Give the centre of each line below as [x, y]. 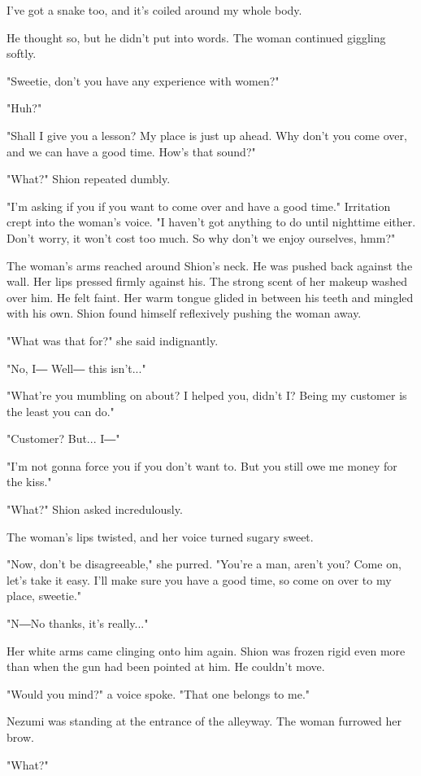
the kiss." [29, 482]
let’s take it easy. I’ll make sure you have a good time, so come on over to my [199, 579]
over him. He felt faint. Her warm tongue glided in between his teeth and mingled [210, 297]
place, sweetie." [44, 596]
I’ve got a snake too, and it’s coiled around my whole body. [154, 10]
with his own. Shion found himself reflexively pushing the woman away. [184, 313]
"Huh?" [24, 108]
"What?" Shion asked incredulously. [95, 509]
